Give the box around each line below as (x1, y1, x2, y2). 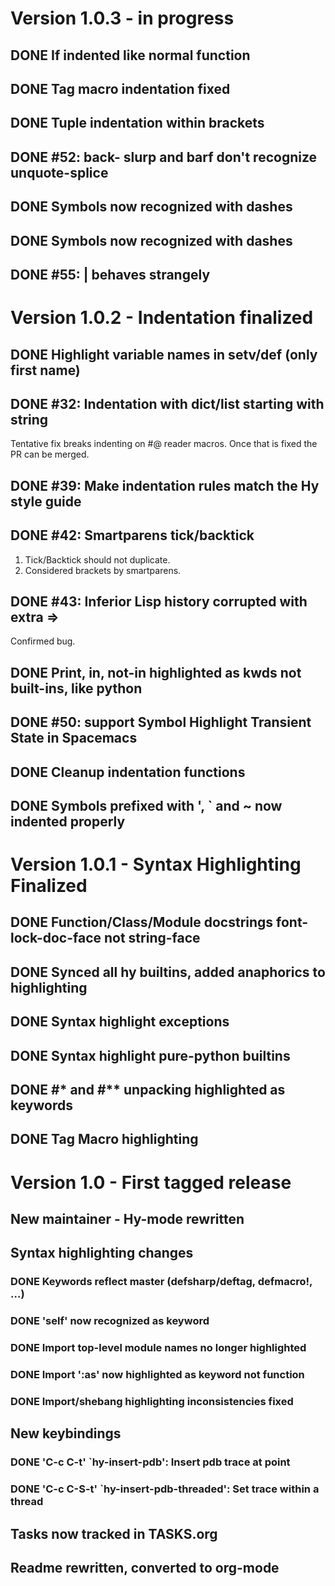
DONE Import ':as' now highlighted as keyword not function (10, 1368, 305, 1382)
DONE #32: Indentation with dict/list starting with (10, 395, 325, 412)
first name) (10, 362, 81, 379)
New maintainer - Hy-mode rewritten (10, 1211, 245, 1227)
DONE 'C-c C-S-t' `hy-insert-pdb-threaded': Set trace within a (10, 1482, 320, 1496)
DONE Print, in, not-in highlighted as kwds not (10, 664, 302, 681)
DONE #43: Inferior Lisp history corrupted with (10, 593, 308, 610)
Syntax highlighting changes (10, 1245, 194, 1262)
